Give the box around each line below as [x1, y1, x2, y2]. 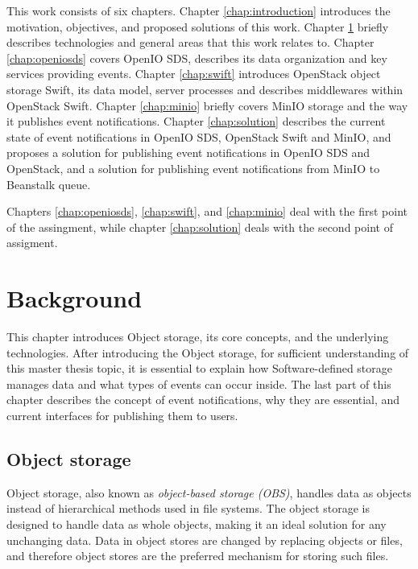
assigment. [6, 234, 58, 251]
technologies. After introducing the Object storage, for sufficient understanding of [6, 344, 409, 361]
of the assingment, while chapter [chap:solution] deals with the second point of [6, 218, 393, 235]
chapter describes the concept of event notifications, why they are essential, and [6, 391, 400, 408]
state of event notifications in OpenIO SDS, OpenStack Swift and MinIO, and [6, 128, 391, 145]
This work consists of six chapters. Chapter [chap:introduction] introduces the [6, 2, 391, 19]
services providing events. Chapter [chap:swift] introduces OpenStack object [6, 65, 381, 82]
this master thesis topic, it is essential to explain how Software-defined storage [6, 360, 393, 377]
